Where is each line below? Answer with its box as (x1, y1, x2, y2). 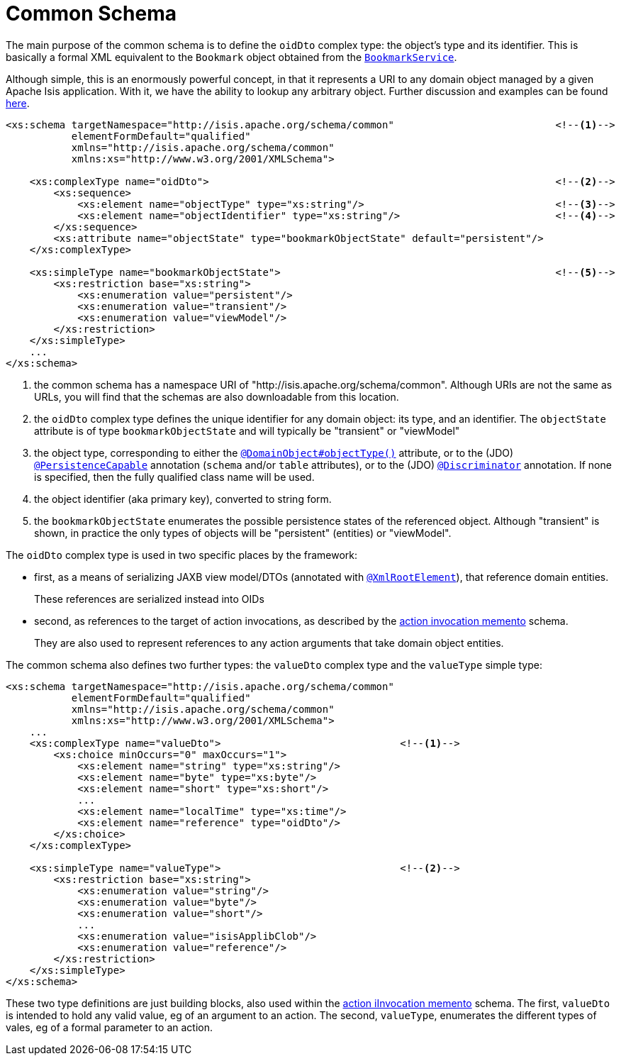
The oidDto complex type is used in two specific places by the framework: (6, 548, 358, 561)
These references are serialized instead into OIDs (34, 592, 264, 605)
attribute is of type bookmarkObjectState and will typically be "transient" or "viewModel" (34, 424, 460, 437)
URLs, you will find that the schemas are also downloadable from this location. (34, 390, 399, 403)
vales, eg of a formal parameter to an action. (6, 1021, 213, 1033)
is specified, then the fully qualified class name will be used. (34, 470, 315, 483)
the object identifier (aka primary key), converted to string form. (34, 492, 332, 505)
